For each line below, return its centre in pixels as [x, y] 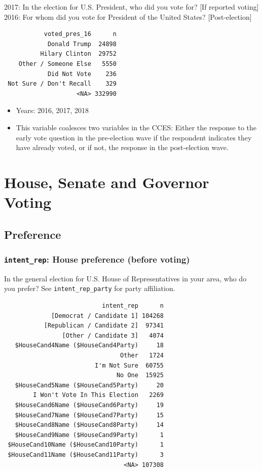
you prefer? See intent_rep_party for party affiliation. [90, 288]
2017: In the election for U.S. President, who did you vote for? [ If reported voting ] [132, 7]
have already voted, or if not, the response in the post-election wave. [122, 147]
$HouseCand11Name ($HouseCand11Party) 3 [86, 455]
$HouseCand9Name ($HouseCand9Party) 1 [89, 435]
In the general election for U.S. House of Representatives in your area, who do [125, 278]
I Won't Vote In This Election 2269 [98, 395]
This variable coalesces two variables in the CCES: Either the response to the [136, 127]
